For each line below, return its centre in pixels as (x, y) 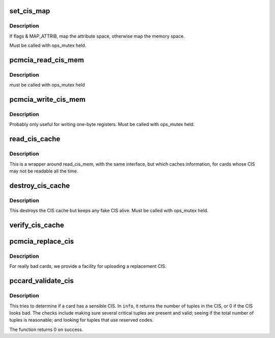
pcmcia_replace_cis (42, 241)
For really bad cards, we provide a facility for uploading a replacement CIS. (88, 266)
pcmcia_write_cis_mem (48, 100)
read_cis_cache (35, 139)
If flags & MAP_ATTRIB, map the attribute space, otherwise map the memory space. (97, 36)
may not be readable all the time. (44, 171)
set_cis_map (30, 11)
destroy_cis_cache (40, 186)
